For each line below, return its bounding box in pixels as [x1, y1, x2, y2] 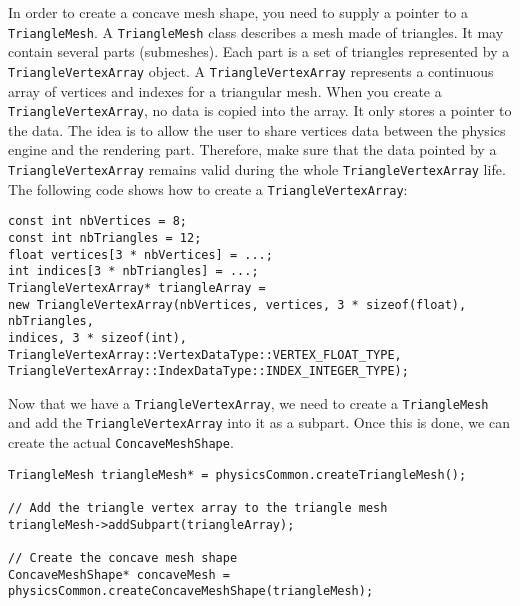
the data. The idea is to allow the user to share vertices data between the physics [8, 119, 506, 140]
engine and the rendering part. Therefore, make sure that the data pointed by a [8, 139, 497, 160]
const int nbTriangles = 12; [8, 230, 202, 245]
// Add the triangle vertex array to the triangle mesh [8, 501, 388, 516]
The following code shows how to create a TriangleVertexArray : [8, 178, 408, 199]
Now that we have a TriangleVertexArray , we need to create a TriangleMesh [8, 392, 489, 413]
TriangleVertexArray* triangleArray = [8, 280, 266, 295]
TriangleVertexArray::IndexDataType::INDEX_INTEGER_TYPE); [8, 364, 409, 379]
